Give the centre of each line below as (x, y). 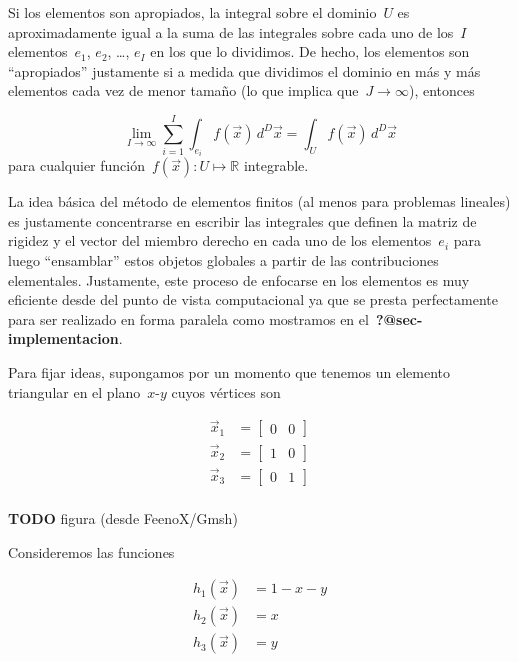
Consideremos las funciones (91, 551)
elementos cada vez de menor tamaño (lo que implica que (183, 90)
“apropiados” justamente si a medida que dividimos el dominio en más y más (244, 70)
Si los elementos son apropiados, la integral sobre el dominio (192, 12)
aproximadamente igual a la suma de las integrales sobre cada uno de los (231, 31)
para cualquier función (77, 165)
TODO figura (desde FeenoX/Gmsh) (123, 517)
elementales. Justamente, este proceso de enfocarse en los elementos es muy (239, 279)
